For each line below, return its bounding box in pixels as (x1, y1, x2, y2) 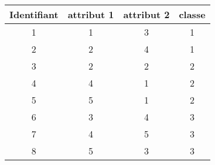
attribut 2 (123, 8, 170, 21)
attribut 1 (67, 8, 114, 21)
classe (179, 8, 206, 21)
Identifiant (9, 8, 59, 21)
